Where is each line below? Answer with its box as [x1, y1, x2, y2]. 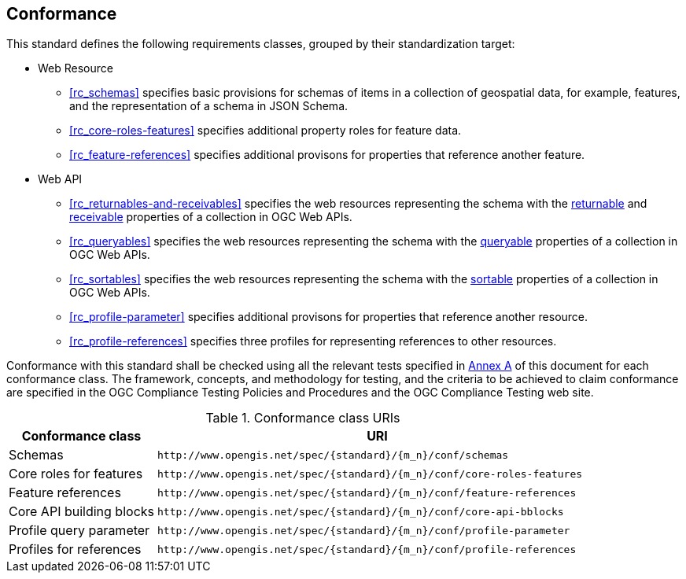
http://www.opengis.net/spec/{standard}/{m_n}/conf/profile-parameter [157, 524, 570, 537]
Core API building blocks [9, 503, 154, 520]
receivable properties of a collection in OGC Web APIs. [69, 210, 352, 224]
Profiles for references [9, 541, 142, 558]
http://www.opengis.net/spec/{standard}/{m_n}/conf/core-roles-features [157, 467, 583, 480]
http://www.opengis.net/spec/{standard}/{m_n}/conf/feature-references [157, 486, 577, 499]
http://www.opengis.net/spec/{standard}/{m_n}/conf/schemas [157, 448, 509, 461]
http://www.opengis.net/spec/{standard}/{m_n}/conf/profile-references [157, 543, 577, 555]
